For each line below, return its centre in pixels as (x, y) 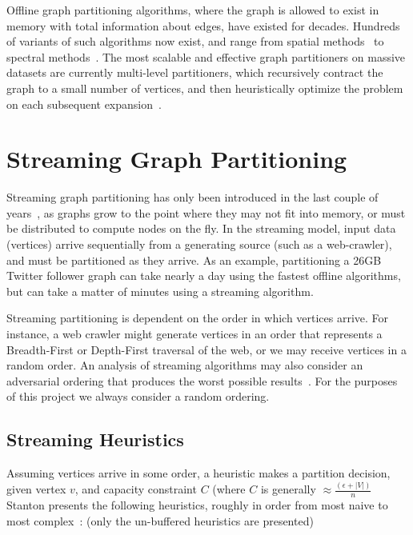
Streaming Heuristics (95, 439)
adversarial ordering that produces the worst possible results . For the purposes (202, 380)
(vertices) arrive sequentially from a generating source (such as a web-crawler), (199, 244)
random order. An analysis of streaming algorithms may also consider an (185, 365)
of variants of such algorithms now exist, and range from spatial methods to (195, 41)
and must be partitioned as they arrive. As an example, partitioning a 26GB (194, 260)
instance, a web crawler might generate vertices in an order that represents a (194, 334)
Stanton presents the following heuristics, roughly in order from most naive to (197, 504)
